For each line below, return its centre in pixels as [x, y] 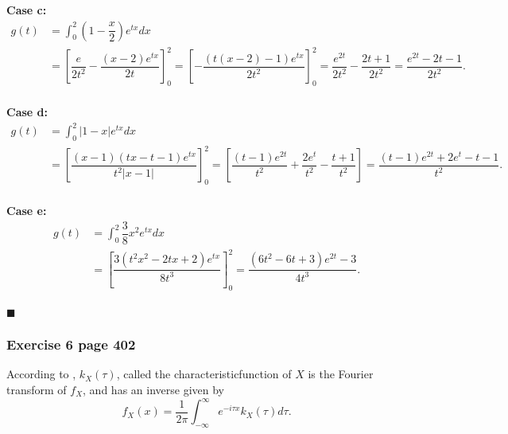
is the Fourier [341, 374]
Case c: [27, 10]
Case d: [27, 111]
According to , [41, 374]
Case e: [27, 211]
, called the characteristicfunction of [204, 374]
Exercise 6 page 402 [71, 344]
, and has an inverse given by [153, 389]
